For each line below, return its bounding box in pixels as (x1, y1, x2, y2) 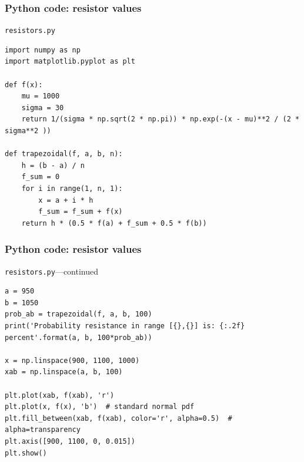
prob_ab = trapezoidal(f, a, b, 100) (5, 310, 152, 319)
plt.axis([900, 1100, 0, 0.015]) (5, 437, 135, 445)
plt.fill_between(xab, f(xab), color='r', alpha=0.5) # (5, 414, 232, 423)
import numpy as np (5, 45, 81, 54)
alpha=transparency (5, 425, 81, 434)
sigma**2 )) (5, 127, 51, 136)
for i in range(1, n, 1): (21, 184, 123, 193)
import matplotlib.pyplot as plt (5, 57, 135, 66)
